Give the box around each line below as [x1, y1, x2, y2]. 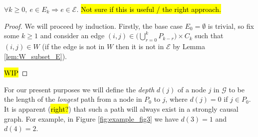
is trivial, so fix [208, 20, 254, 31]
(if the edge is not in [42, 41, 105, 51]
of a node [177, 84, 206, 94]
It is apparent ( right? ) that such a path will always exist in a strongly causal [4, 103, 239, 114]
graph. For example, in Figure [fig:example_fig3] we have [4, 113, 179, 124]
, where [165, 94, 188, 104]
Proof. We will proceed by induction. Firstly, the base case [4, 20, 183, 31]
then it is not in [115, 41, 164, 51]
